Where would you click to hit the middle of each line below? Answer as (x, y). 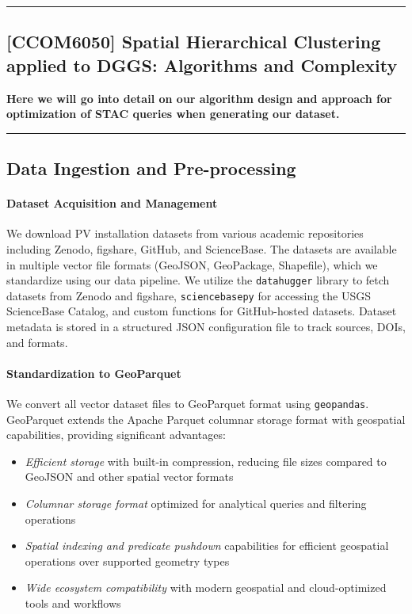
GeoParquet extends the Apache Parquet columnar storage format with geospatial (206, 419)
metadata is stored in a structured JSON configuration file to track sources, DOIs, (206, 327)
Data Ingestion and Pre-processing (151, 168)
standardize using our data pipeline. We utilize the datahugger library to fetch (198, 280)
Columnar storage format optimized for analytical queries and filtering (196, 503)
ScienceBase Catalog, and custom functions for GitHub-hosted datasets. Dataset (202, 311)
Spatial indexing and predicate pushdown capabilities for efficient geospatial (207, 545)
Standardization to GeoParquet (94, 373)
